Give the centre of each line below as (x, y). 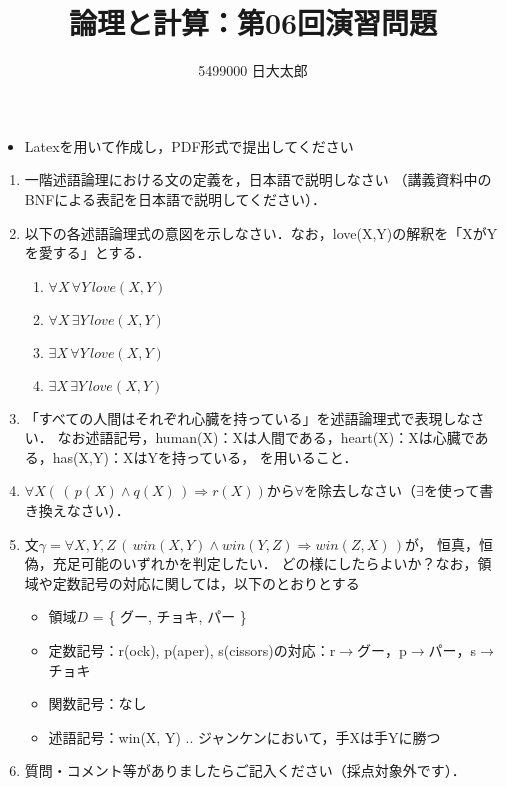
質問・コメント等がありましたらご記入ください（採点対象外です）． (245, 770)
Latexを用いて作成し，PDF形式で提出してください (189, 145)
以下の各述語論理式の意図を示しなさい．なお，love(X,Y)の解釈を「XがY (261, 232)
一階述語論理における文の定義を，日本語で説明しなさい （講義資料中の (258, 179)
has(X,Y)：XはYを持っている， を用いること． (205, 456)
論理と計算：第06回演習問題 (253, 22)
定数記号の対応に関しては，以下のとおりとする (206, 582)
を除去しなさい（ (360, 490)
